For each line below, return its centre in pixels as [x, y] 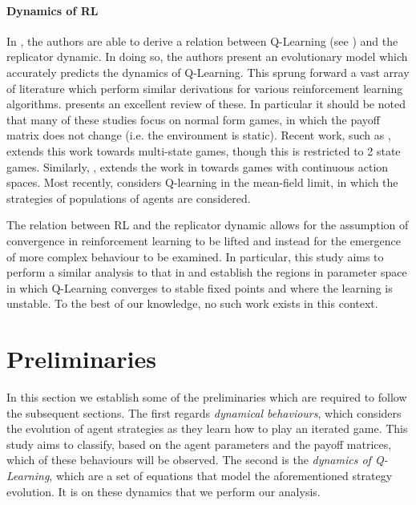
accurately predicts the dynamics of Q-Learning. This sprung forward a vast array [208, 72]
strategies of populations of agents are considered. [129, 198]
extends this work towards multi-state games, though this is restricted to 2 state [204, 150]
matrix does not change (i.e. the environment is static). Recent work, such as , [199, 135]
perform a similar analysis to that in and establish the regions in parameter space [207, 272]
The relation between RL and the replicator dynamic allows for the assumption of [208, 225]
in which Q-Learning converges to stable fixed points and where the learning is [200, 287]
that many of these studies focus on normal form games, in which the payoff [193, 119]
